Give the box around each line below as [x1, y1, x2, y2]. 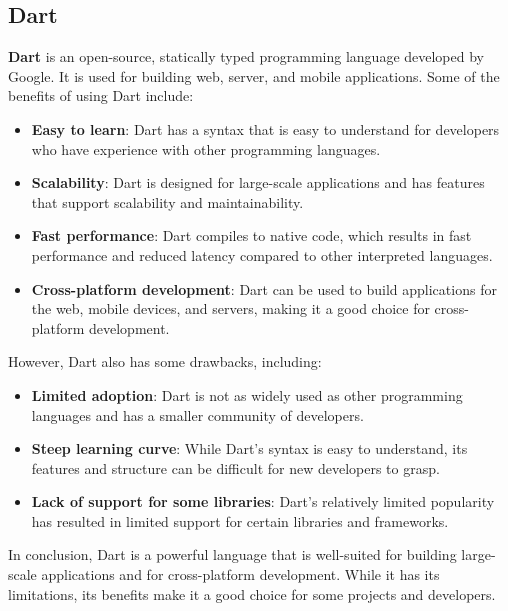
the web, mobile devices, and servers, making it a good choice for [31, 298, 430, 319]
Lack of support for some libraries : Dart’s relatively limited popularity [31, 491, 495, 512]
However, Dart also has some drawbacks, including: [8, 351, 322, 372]
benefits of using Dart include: [8, 85, 194, 106]
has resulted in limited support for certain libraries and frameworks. [31, 510, 449, 531]
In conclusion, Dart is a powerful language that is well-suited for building [8, 544, 457, 565]
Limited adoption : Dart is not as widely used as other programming [31, 384, 463, 405]
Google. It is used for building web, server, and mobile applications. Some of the [8, 65, 500, 86]
